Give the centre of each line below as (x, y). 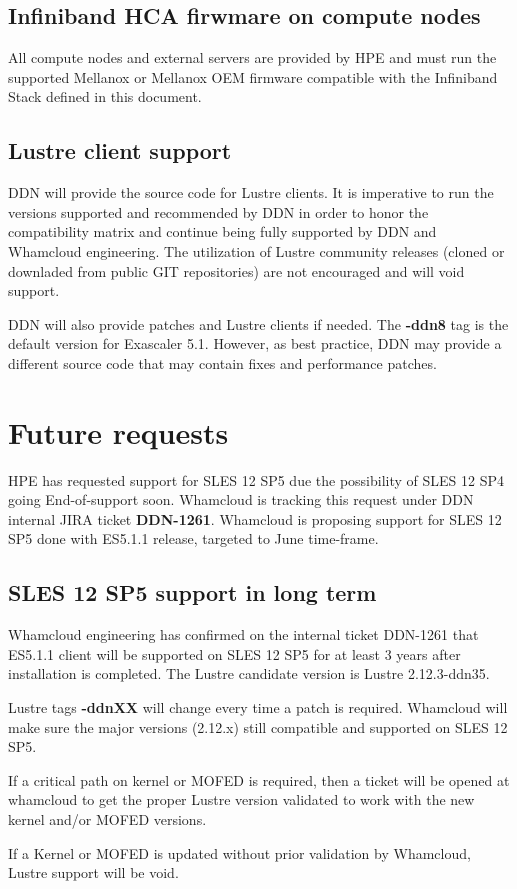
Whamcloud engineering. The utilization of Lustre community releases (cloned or (256, 250)
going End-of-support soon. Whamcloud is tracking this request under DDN (241, 499)
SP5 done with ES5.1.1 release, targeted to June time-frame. (193, 538)
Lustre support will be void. (93, 872)
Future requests (118, 431)
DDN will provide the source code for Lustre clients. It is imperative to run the (251, 192)
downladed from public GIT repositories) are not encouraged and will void (236, 270)
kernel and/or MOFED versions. (107, 818)
